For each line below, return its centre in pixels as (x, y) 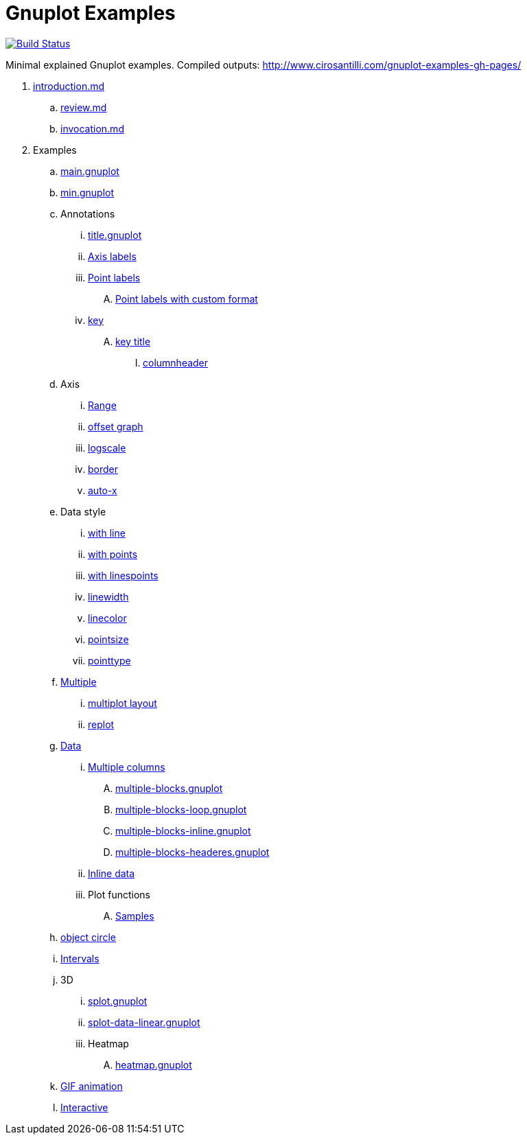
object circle (89, 937)
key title (133, 341)
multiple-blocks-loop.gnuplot (181, 809)
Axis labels (112, 256)
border (103, 469)
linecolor (107, 618)
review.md (84, 107)
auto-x (103, 490)
